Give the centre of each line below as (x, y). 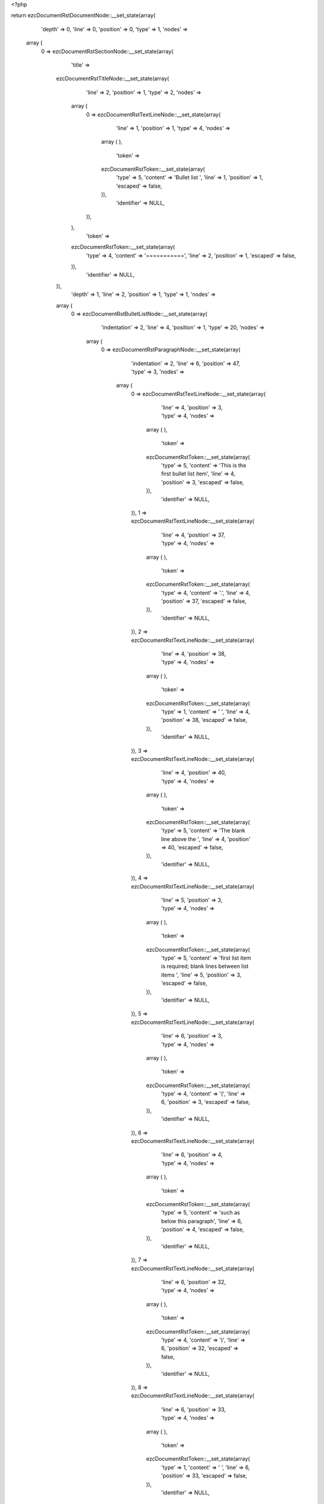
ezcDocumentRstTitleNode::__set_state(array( (112, 79)
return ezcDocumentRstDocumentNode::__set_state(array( (83, 16)
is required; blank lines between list (205, 966)
